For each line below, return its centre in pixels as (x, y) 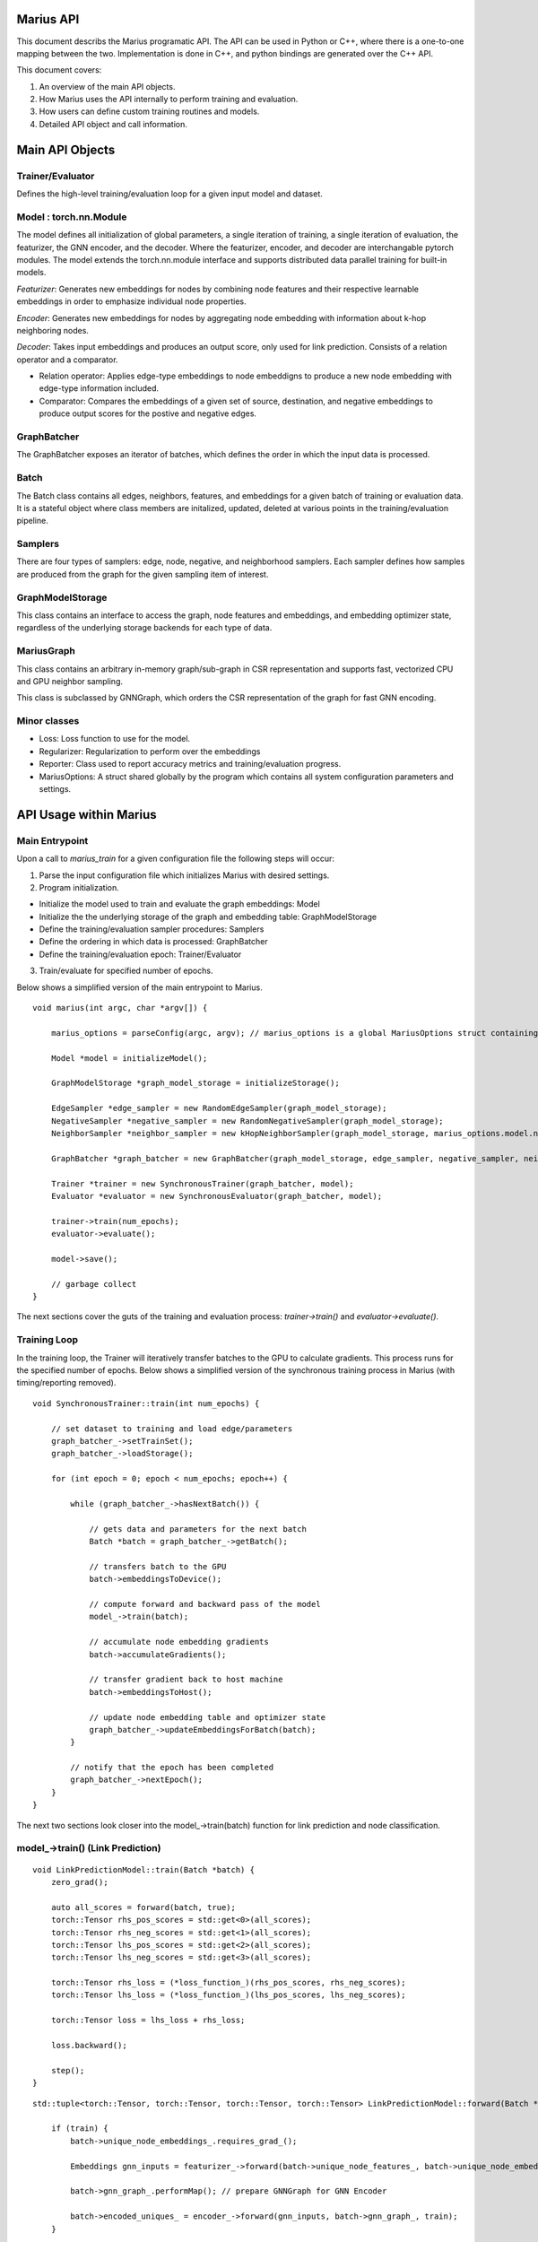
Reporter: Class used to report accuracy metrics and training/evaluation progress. (190, 764)
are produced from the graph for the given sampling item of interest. (143, 574)
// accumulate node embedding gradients (179, 1642)
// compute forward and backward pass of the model (205, 1604)
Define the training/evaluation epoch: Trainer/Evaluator (140, 954)
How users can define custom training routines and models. (149, 111)
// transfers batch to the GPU (158, 1566)
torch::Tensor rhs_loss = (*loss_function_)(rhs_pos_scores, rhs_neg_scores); (228, 1983)
